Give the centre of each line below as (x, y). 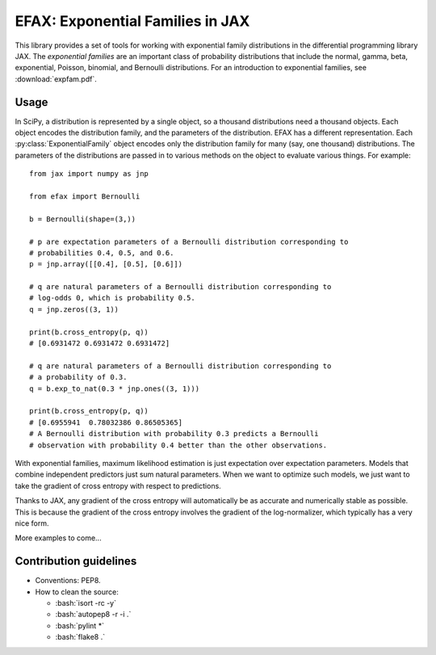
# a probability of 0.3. (78, 377)
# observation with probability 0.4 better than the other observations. (178, 445)
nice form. (32, 523)
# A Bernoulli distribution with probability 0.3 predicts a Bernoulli (174, 434)
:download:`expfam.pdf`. (56, 79)
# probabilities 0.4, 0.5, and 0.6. (102, 253)
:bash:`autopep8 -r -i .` (93, 615)
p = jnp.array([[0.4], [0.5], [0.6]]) (106, 264)
